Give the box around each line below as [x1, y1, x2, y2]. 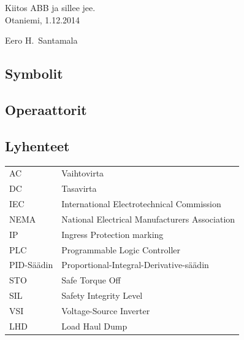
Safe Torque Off [61, 274, 121, 287]
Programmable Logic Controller [61, 243, 181, 256]
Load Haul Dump [61, 319, 128, 332]
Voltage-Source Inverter [61, 304, 150, 317]
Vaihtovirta [61, 167, 104, 180]
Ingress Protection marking [61, 227, 164, 240]
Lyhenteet [5, 136, 70, 155]
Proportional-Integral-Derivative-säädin [61, 258, 209, 271]
